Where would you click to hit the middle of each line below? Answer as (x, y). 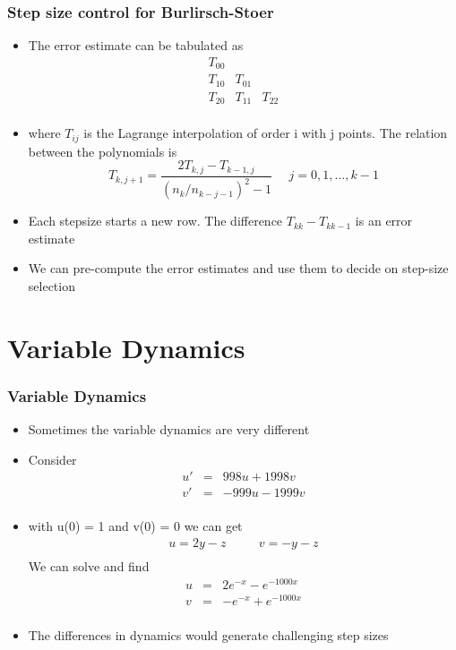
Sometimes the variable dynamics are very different (169, 429)
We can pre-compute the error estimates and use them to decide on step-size (238, 268)
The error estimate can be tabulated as (136, 45)
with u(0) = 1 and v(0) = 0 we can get (135, 526)
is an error (384, 221)
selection (52, 285)
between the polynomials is (103, 151)
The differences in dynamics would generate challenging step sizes (208, 634)
